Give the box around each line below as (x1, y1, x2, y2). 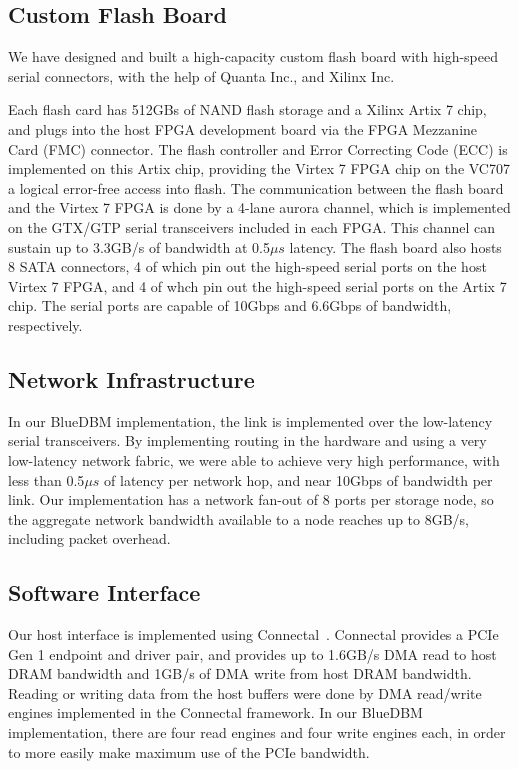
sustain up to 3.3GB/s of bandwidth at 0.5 (8, 236, 270, 257)
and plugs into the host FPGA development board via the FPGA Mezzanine (8, 118, 478, 139)
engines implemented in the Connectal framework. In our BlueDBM (8, 702, 423, 723)
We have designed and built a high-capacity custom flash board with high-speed (8, 46, 498, 67)
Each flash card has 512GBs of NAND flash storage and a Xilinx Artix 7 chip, (8, 99, 487, 120)
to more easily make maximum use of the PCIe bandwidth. (8, 741, 370, 762)
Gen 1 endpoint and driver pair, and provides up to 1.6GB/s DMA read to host (8, 643, 497, 664)
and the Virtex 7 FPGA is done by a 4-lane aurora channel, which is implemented (8, 197, 511, 218)
